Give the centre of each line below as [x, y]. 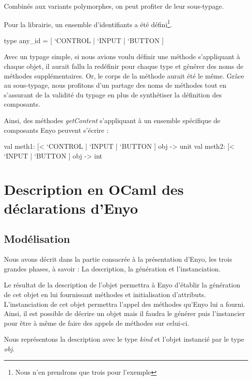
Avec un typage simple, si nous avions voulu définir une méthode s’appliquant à [122, 56]
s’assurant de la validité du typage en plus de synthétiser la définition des [113, 94]
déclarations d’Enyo [71, 208]
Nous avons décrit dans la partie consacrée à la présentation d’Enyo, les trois [118, 259]
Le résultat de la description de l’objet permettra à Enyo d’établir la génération [122, 285]
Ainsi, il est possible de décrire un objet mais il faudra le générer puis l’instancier [125, 313]
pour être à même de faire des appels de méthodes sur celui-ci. [97, 323]
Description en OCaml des [94, 189]
